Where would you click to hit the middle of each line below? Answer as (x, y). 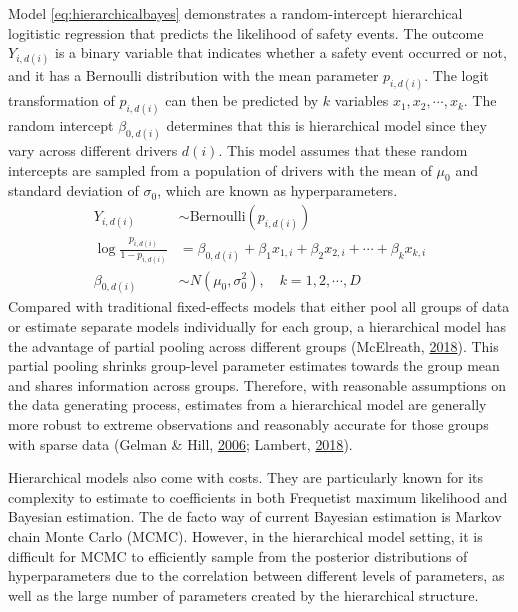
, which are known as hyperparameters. (277, 190)
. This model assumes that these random (343, 149)
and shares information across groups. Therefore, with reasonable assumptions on (257, 384)
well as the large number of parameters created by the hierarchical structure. (243, 594)
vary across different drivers (93, 149)
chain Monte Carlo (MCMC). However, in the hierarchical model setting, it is (245, 535)
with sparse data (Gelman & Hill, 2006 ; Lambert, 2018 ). (180, 443)
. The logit (456, 75)
